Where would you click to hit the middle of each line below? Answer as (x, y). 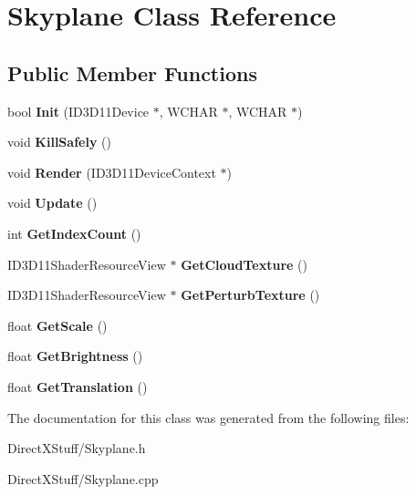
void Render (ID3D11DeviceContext (112, 172)
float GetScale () (57, 325)
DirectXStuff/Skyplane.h (77, 448)
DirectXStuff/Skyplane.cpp (83, 478)
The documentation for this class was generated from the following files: (208, 417)
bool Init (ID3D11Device (78, 111)
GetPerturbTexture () (250, 295)
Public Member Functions (132, 72)
